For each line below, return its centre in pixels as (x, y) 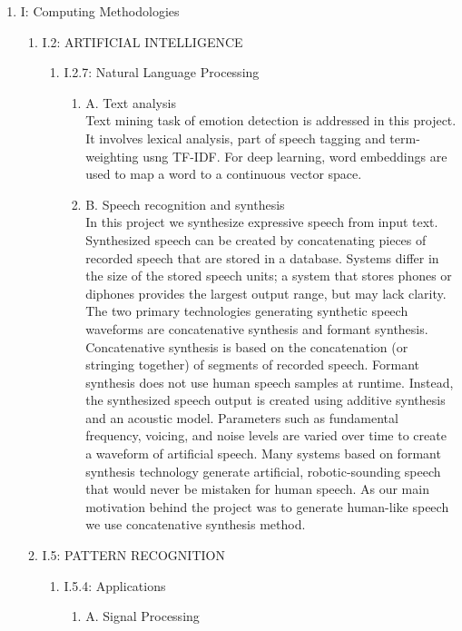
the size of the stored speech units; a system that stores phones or (269, 276)
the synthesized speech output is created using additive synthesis (265, 400)
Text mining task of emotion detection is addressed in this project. (271, 120)
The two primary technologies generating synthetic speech (247, 311)
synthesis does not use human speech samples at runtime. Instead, (270, 382)
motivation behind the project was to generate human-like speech (267, 506)
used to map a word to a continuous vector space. (224, 174)
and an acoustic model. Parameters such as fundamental (242, 417)
